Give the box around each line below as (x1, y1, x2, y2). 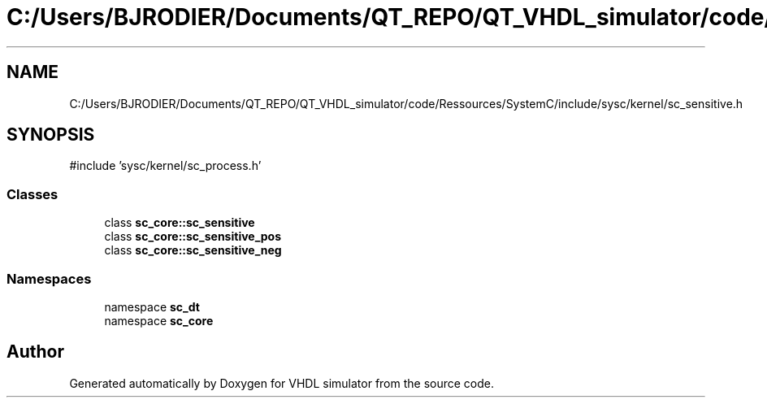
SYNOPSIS (6, 124, 95, 146)
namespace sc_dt (104, 299, 200, 314)
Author (6, 341, 64, 363)
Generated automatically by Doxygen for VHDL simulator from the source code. (69, 376, 495, 390)
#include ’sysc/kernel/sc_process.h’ (69, 159, 262, 173)
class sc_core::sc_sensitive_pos (104, 229, 282, 244)
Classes (6, 185, 58, 202)
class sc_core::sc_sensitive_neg (104, 243, 282, 258)
